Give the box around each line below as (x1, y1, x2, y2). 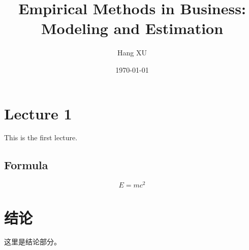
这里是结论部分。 (4, 236, 61, 247)
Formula (4, 157, 48, 173)
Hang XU (117, 47, 147, 58)
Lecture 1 (4, 103, 72, 123)
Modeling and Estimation (41, 18, 224, 39)
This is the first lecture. (4, 132, 78, 143)
